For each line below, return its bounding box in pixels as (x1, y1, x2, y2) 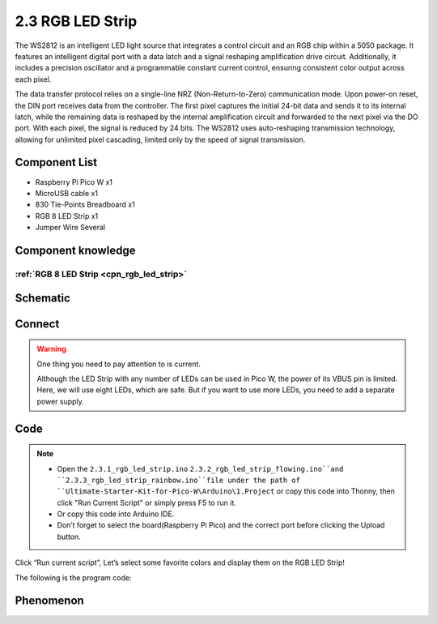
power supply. (36, 396, 84, 406)
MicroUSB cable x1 (35, 188, 99, 198)
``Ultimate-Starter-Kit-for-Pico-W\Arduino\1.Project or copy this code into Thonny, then (57, 486, 396, 496)
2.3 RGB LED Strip (15, 12, 138, 30)
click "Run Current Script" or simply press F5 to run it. (57, 498, 236, 507)
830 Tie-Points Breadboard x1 (35, 199, 135, 210)
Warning (36, 344, 66, 354)
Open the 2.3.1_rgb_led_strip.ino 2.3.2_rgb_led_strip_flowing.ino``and (57, 464, 344, 473)
